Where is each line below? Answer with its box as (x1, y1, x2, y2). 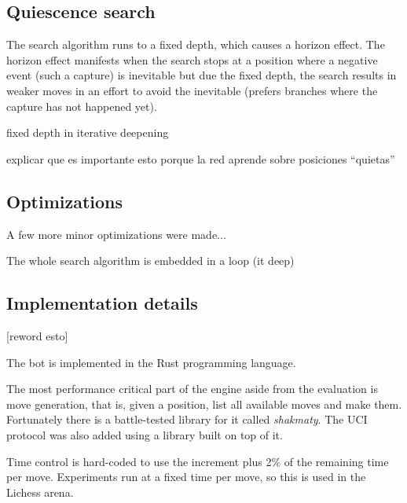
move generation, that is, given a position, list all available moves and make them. (6, 395, 402, 412)
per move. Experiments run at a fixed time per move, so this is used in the (6, 468, 366, 485)
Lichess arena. (6, 483, 74, 500)
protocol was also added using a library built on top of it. (6, 426, 283, 442)
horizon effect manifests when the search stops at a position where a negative (6, 51, 378, 68)
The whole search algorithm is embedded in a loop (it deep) (6, 252, 295, 269)
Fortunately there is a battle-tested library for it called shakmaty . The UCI (6, 411, 368, 428)
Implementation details (6, 291, 198, 315)
